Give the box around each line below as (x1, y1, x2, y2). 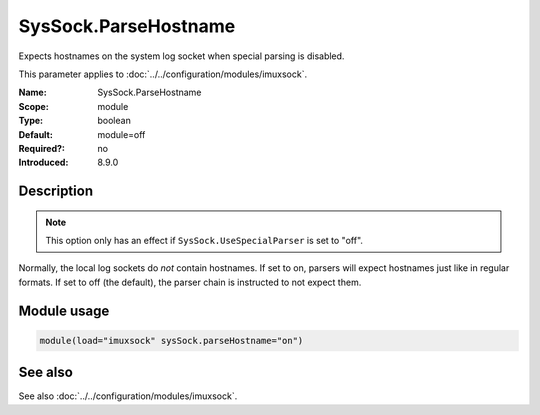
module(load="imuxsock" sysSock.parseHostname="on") (39, 335, 304, 346)
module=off (97, 128, 146, 140)
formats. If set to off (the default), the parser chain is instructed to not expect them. (18, 276, 362, 288)
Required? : (18, 142, 65, 154)
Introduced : (18, 156, 69, 169)
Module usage (18, 302, 110, 319)
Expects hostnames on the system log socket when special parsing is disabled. (18, 50, 345, 62)
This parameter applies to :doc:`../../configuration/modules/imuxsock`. (18, 68, 308, 80)
